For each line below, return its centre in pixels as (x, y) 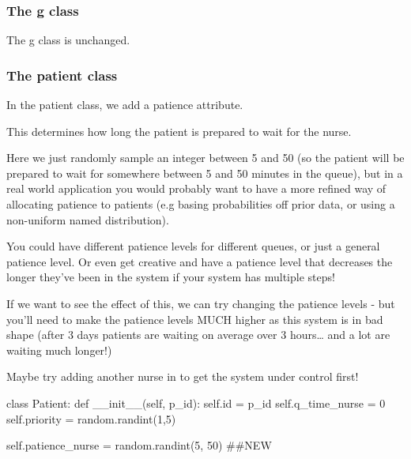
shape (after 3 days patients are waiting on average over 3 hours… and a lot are (198, 335)
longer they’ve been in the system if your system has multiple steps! (171, 277)
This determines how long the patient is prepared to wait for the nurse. (179, 131)
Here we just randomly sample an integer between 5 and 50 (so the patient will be (205, 158)
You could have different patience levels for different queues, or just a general (193, 246)
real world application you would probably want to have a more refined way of (196, 188)
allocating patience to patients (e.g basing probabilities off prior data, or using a (201, 204)
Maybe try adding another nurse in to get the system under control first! (183, 376)
